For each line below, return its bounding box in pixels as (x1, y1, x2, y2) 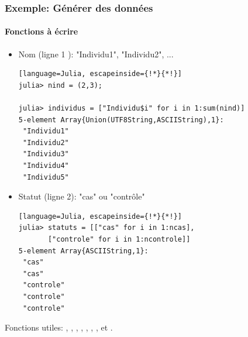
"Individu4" (22, 161, 69, 170)
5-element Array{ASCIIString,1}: (18, 246, 149, 255)
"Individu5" (22, 173, 69, 181)
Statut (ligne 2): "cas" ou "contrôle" (18, 190, 145, 202)
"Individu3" (22, 150, 69, 159)
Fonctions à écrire (5, 25, 78, 37)
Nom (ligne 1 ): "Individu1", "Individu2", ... (18, 47, 174, 60)
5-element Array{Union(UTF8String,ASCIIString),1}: (18, 115, 224, 124)
